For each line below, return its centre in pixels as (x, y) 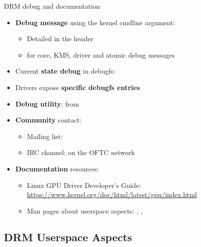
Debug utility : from (47, 103)
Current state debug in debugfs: (65, 71)
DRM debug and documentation (52, 6)
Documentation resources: (57, 168)
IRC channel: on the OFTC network (81, 152)
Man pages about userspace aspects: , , (85, 210)
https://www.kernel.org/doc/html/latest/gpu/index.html (112, 194)
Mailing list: (45, 136)
